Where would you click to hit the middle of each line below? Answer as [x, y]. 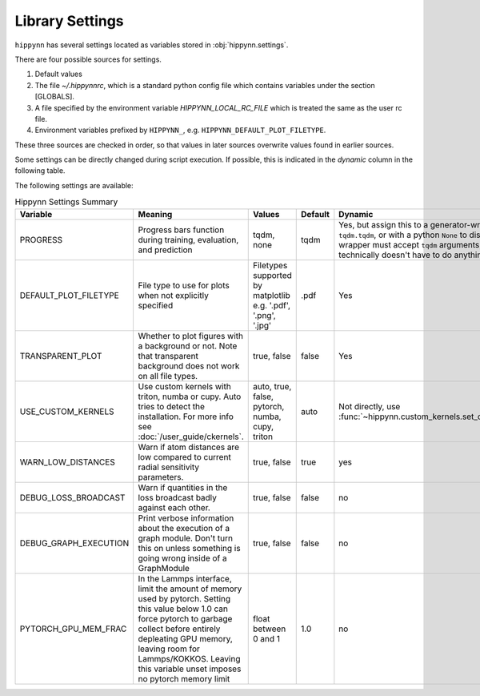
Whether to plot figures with [191, 336]
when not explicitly [174, 295]
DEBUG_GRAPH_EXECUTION [74, 543]
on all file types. [168, 376]
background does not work [189, 366]
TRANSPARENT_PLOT [61, 356]
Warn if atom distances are [189, 447]
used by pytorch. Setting [184, 598]
